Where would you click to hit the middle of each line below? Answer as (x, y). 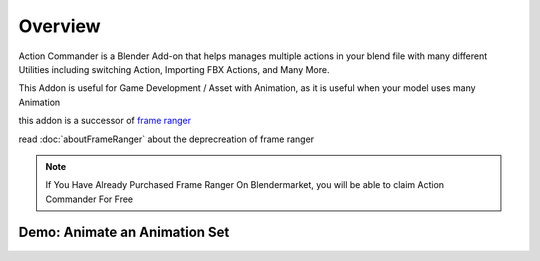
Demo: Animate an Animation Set (124, 232)
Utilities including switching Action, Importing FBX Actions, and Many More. (174, 69)
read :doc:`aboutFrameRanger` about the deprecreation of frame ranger (166, 139)
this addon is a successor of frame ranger (105, 121)
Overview (59, 26)
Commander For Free (89, 199)
